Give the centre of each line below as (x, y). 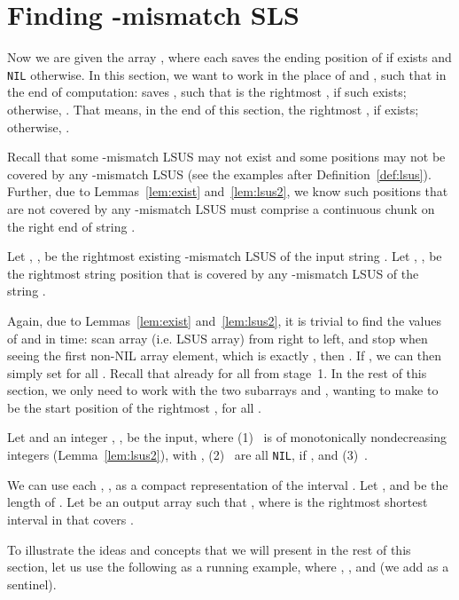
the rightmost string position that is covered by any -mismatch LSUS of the (213, 273)
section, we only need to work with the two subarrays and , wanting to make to (223, 390)
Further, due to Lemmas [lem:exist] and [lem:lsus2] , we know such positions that (228, 191)
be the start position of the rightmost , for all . (134, 407)
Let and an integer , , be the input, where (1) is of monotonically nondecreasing (227, 437)
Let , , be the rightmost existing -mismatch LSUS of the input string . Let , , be (225, 256)
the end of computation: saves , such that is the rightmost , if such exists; (207, 92)
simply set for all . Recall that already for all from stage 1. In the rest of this (217, 372)
